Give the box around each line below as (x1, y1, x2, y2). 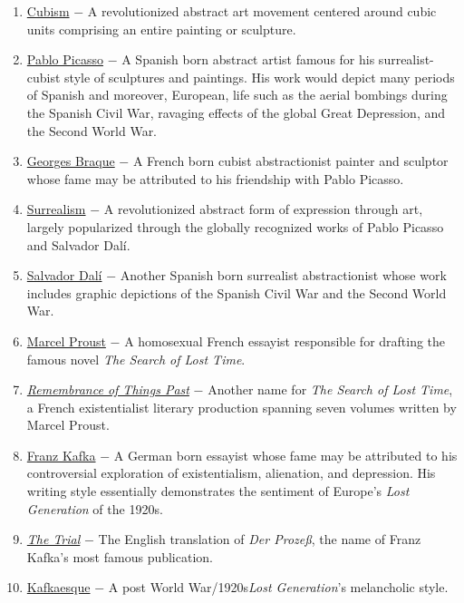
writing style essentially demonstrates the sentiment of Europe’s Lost (26, 481, 410, 501)
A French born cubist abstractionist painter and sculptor (132, 151, 449, 170)
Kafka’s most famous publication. (26, 547, 213, 566)
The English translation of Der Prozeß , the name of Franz (98, 530, 421, 549)
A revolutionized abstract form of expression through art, (103, 199, 423, 219)
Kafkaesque (26, 578, 91, 597)
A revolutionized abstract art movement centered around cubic (87, 2, 437, 20)
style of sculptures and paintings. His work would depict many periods (64, 67, 455, 86)
